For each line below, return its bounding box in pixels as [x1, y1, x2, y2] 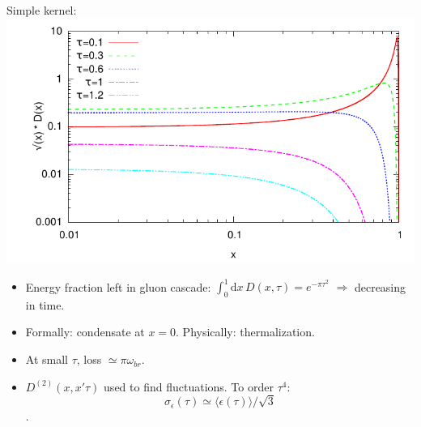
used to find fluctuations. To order [104, 378, 274, 395]
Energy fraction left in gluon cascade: [25, 278, 211, 295]
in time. [25, 296, 65, 313]
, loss [76, 351, 102, 368]
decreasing [354, 278, 406, 295]
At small [25, 351, 68, 368]
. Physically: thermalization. [176, 323, 315, 340]
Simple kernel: [6, 2, 77, 18]
